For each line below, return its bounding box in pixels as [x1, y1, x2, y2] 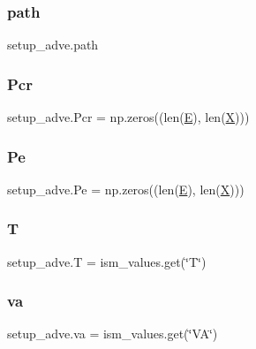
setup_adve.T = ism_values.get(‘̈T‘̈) [7, 252, 207, 270]
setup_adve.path [7, 35, 99, 54]
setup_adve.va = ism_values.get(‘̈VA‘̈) [7, 324, 218, 343]
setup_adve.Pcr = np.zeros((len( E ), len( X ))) [7, 108, 250, 126]
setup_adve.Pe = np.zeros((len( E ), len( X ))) [7, 179, 245, 198]
